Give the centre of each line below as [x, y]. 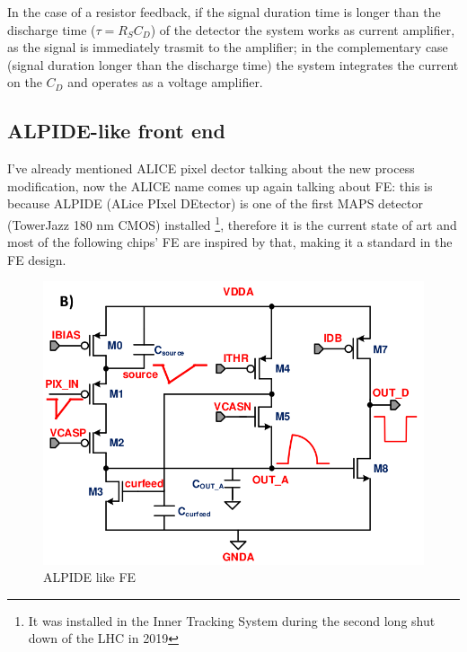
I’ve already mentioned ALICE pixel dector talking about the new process [211, 168]
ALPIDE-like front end [116, 131]
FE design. [37, 259]
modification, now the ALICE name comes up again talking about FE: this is [220, 185]
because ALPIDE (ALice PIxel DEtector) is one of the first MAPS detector [215, 203]
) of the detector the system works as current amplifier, [303, 29]
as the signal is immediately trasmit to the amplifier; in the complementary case [228, 47]
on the [25, 82]
